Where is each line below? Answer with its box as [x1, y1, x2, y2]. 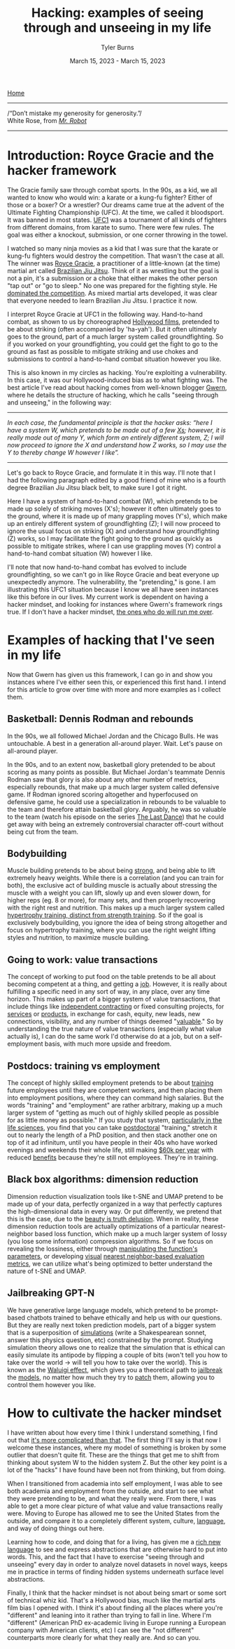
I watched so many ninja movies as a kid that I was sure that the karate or [7, 244, 219, 252]
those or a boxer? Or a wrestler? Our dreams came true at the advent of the [7, 200, 225, 209]
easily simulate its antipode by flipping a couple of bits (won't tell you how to [7, 1351, 228, 1359]
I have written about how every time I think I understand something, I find [7, 1428, 218, 1437]
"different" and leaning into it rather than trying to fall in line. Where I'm [7, 1610, 212, 1620]
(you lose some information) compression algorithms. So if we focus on [7, 1237, 213, 1245]
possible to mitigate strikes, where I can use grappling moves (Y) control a [7, 541, 222, 550]
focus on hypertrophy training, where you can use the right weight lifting [7, 926, 216, 935]
